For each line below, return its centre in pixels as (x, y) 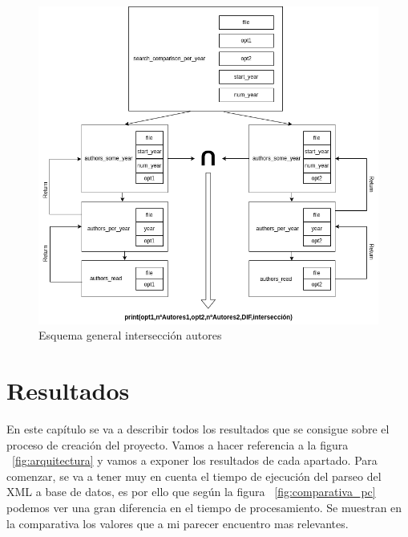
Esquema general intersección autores (130, 335)
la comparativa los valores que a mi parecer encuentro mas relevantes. (178, 523)
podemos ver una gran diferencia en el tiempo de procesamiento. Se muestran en (204, 508)
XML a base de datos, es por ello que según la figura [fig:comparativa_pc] (191, 492)
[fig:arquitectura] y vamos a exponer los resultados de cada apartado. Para (195, 460)
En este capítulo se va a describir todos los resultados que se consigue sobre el (198, 429)
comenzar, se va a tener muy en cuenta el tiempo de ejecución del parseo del (194, 476)
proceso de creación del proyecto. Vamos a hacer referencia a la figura (178, 444)
